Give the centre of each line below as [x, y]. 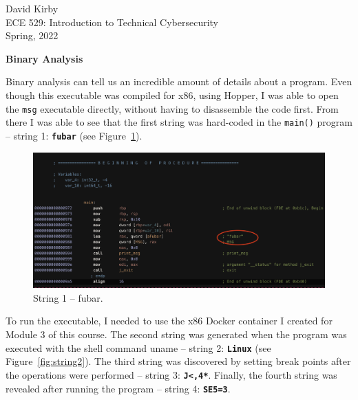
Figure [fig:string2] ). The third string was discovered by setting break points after [178, 361]
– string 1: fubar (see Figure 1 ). [74, 135]
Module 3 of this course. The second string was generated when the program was [176, 334]
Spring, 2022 [32, 35]
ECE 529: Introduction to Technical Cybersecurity [112, 22]
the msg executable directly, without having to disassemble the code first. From [172, 108]
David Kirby [32, 8]
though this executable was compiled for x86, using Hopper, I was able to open [172, 95]
